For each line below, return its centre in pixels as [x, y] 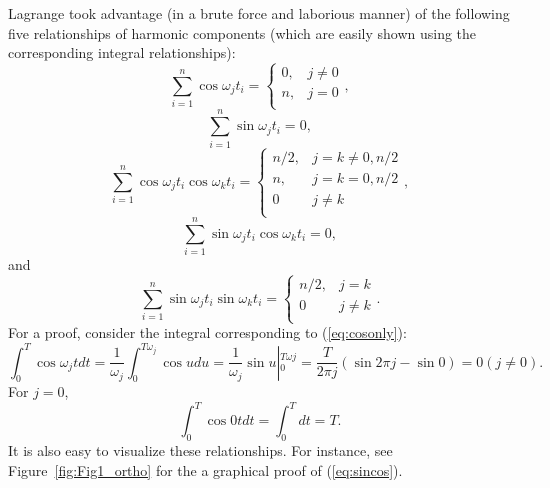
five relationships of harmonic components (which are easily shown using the [242, 32]
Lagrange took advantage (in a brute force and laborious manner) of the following [259, 13]
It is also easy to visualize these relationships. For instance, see [200, 450]
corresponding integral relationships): [122, 52]
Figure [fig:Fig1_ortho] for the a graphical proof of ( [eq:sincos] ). [205, 469]
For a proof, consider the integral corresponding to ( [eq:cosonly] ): [207, 332]
